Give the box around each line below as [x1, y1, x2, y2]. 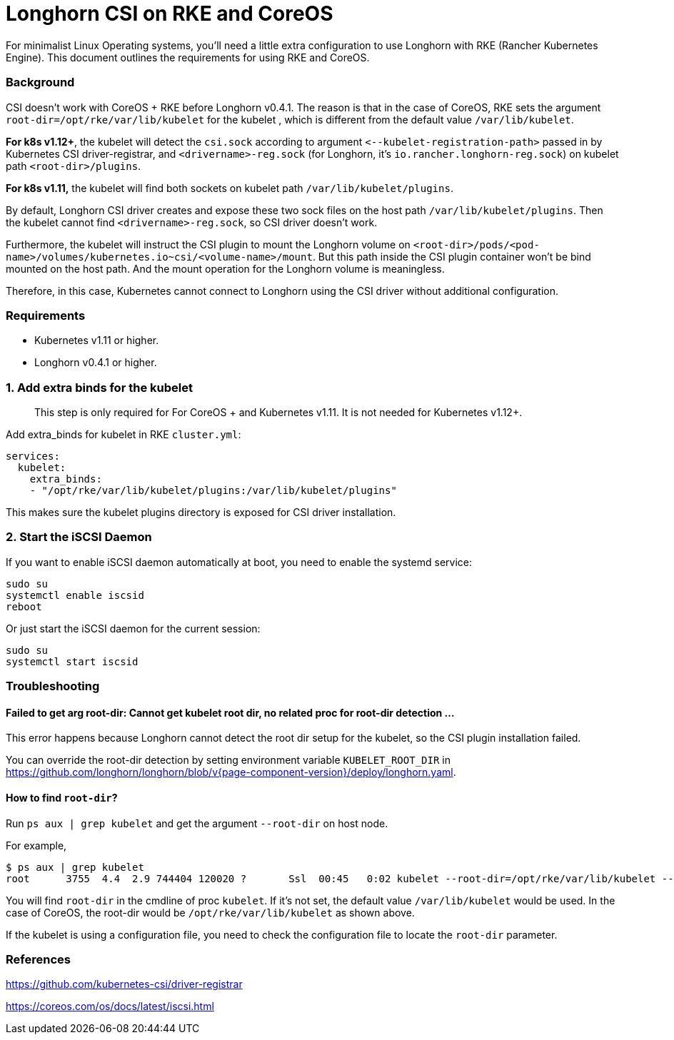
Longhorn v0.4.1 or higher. [34, 356, 157, 369]
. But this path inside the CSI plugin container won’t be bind [312, 250, 591, 263]
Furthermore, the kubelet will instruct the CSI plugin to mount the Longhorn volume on [6, 238, 411, 251]
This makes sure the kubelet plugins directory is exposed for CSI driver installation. [6, 506, 396, 518]
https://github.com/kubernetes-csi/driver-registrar [6, 978, 243, 991]
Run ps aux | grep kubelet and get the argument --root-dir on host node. [6, 817, 388, 829]
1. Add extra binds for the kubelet [6, 380, 193, 395]
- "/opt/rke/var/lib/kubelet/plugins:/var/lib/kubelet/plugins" [29, 485, 397, 496]
